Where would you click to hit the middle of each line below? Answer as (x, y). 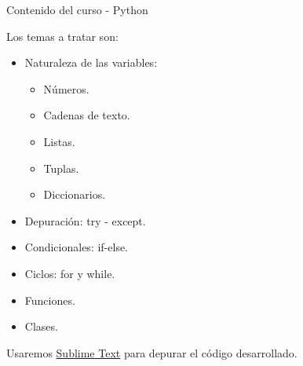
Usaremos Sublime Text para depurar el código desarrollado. (152, 352)
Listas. (59, 141)
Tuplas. (61, 168)
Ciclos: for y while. (70, 273)
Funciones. (50, 300)
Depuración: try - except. (85, 220)
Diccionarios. (75, 194)
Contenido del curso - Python (77, 9)
